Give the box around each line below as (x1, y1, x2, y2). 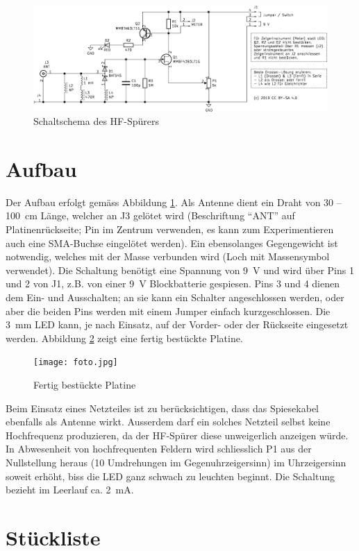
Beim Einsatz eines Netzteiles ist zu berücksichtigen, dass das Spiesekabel (6, 400, 319, 415)
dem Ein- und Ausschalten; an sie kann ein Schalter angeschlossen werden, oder (6, 289, 344, 304)
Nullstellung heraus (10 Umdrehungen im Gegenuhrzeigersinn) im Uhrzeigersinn (6, 455, 347, 469)
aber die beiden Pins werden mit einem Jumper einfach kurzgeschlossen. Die (6, 303, 331, 318)
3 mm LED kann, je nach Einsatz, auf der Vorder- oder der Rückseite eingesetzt (6, 317, 349, 332)
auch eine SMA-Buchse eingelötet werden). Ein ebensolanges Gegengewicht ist (6, 235, 338, 250)
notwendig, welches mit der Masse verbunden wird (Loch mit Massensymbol (6, 249, 330, 264)
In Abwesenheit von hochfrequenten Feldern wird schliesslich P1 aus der (6, 441, 312, 456)
